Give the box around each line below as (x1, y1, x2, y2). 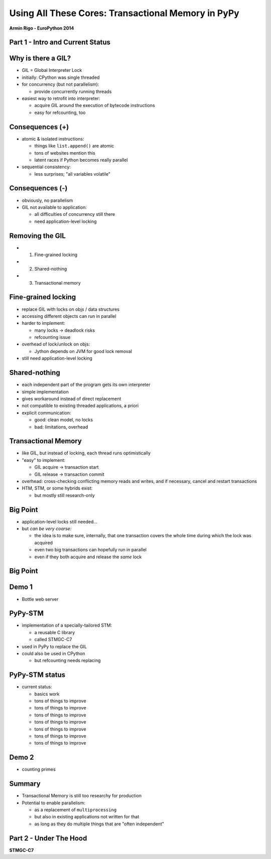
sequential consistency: (22, 164, 71, 170)
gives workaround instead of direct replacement (22, 396, 121, 402)
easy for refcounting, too (34, 109, 86, 115)
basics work (34, 691, 60, 697)
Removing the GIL (9, 231, 66, 240)
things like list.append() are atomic (34, 143, 114, 149)
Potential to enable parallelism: (22, 800, 85, 806)
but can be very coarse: (22, 526, 72, 532)
